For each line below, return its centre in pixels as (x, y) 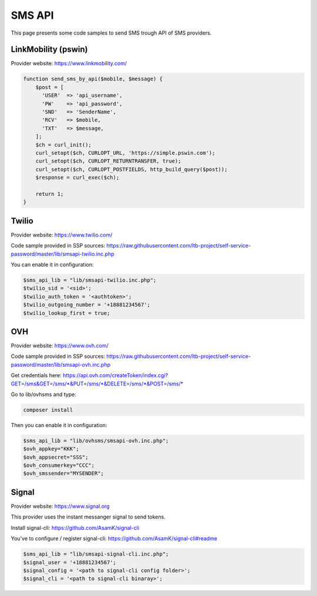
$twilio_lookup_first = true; (67, 313)
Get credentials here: (36, 375)
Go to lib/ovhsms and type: (43, 394)
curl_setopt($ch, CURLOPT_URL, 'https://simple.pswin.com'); (125, 153)
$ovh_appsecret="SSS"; (56, 457)
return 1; (50, 194)
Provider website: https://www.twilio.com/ (62, 235)
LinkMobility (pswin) (49, 50)
